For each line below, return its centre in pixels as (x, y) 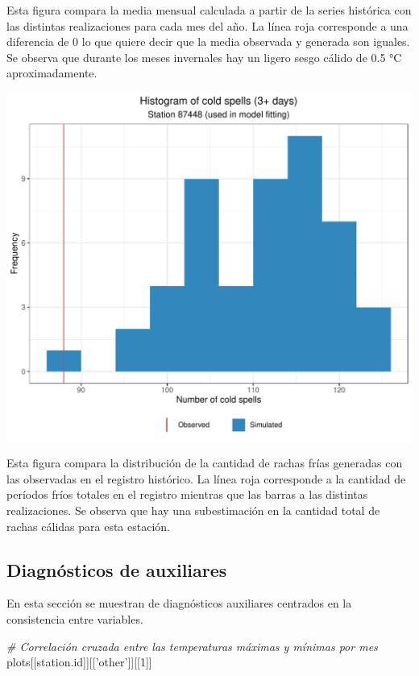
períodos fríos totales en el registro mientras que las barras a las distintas (187, 494)
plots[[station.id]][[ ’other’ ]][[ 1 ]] (79, 662)
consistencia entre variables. (75, 618)
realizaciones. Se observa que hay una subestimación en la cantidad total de (193, 510)
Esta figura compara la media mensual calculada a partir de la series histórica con (209, 10)
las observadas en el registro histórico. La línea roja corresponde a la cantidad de (206, 478)
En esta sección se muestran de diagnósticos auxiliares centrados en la (179, 603)
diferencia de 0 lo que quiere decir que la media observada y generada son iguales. (208, 41)
